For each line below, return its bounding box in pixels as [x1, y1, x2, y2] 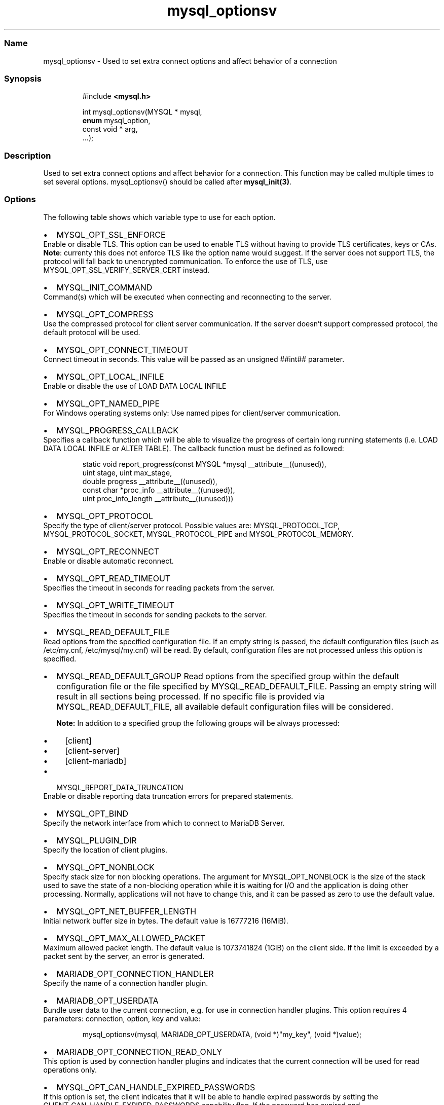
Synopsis [4, 73, 42, 84]
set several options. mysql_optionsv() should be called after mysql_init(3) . [43, 177, 291, 186]
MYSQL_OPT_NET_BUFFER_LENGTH [56, 906, 197, 916]
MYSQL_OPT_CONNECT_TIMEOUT [56, 344, 189, 355]
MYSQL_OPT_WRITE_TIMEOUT [56, 600, 175, 610]
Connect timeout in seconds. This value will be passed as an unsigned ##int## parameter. [43, 354, 345, 363]
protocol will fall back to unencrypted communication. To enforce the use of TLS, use [43, 256, 328, 266]
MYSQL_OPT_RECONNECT [56, 546, 160, 557]
